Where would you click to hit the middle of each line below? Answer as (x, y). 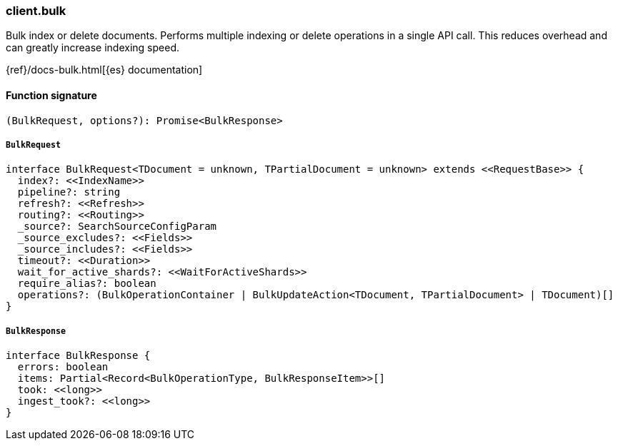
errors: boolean (63, 367)
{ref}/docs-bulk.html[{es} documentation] (104, 70)
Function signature (51, 95)
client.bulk (36, 11)
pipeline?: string (69, 192)
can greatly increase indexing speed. (93, 48)
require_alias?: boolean (87, 284)
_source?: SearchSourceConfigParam (117, 227)
